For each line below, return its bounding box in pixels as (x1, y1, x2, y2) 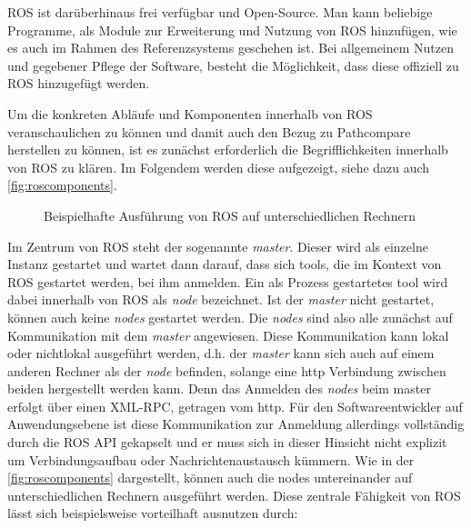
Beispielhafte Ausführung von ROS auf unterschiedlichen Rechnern (44, 205, 416, 224)
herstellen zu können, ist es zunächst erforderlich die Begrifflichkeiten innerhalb (7, 140, 448, 159)
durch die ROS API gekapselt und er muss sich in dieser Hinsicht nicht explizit (7, 433, 447, 452)
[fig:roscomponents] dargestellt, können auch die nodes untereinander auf (7, 468, 413, 487)
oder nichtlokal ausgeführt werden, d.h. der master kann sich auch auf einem (7, 344, 435, 363)
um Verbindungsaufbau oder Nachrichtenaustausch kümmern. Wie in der (7, 450, 415, 469)
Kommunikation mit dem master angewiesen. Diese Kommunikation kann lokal (7, 325, 449, 344)
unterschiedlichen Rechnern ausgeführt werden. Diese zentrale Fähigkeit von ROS (7, 485, 461, 504)
